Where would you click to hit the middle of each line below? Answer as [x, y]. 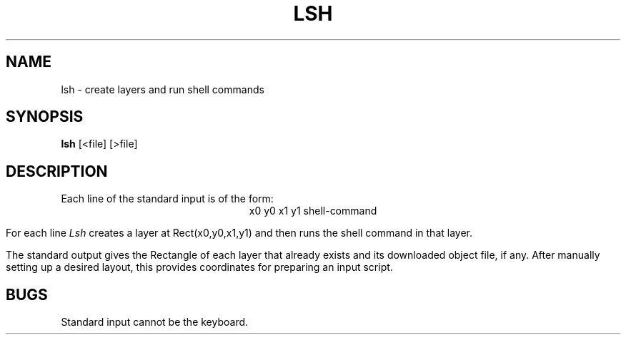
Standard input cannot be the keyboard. [155, 322]
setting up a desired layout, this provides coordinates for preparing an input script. [199, 267]
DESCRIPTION [57, 171]
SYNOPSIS [45, 117]
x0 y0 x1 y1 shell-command [313, 211]
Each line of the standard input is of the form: [167, 199]
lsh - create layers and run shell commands [163, 89]
